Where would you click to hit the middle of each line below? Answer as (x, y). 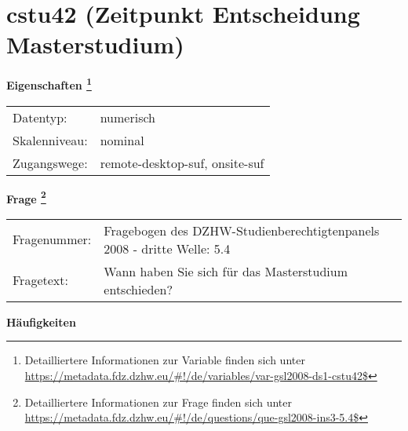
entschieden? (138, 289)
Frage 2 (26, 197)
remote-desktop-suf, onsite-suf (182, 163)
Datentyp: (40, 117)
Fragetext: (40, 280)
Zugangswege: (50, 163)
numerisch (127, 117)
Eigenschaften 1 (49, 84)
